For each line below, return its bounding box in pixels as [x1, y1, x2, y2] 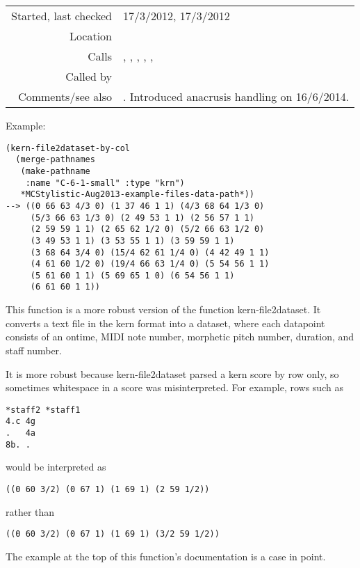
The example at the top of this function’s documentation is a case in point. [6, 549, 326, 563]
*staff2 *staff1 [6, 404, 81, 415]
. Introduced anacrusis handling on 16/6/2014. [123, 88, 350, 104]
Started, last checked [11, 8, 113, 24]
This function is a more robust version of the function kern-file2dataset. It [6, 302, 321, 317]
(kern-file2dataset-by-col [6, 143, 130, 153]
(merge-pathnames [15, 155, 95, 165]
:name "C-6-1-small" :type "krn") [25, 177, 185, 188]
